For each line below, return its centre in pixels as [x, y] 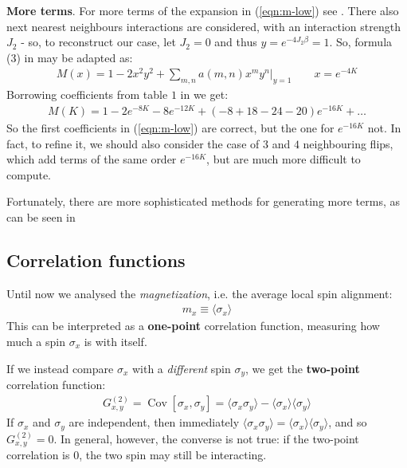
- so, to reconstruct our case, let [98, 42]
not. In [384, 127]
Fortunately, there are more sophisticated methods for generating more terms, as [203, 201]
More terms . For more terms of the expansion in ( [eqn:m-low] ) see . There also [203, 10]
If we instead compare [60, 368]
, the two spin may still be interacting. [173, 455]
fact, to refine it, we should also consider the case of [133, 143]
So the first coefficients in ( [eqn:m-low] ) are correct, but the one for [170, 127]
